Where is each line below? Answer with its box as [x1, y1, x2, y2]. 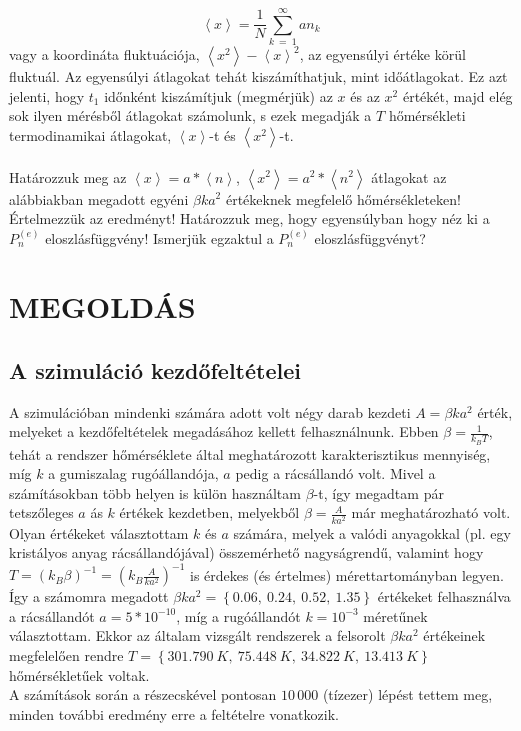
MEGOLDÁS [9, 286, 196, 327]
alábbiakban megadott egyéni [9, 188, 189, 209]
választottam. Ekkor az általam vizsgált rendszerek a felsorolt [9, 625, 386, 646]
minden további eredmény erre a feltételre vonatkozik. [9, 703, 339, 724]
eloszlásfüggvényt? [314, 227, 426, 248]
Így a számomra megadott [9, 586, 169, 607]
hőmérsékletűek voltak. [9, 664, 150, 685]
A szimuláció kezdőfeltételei [9, 355, 301, 386]
